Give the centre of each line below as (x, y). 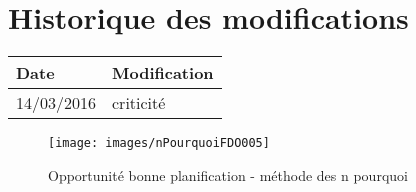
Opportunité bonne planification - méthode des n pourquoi (228, 174)
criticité (139, 103)
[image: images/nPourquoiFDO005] (159, 143)
